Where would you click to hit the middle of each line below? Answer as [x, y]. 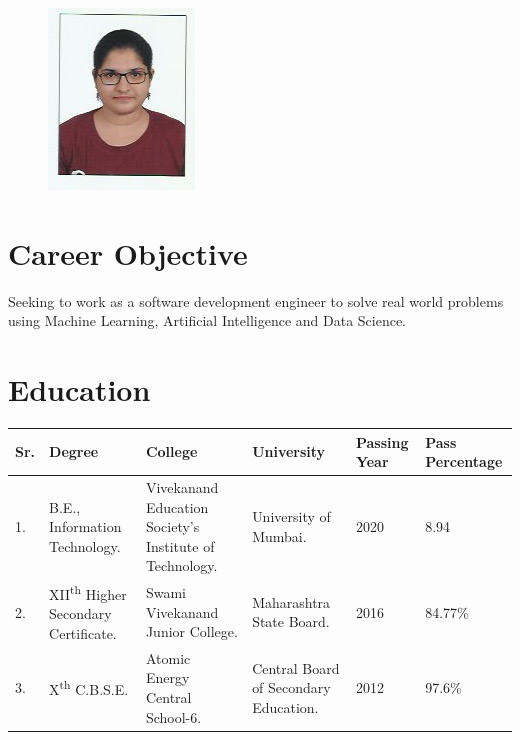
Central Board [296, 667]
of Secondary [291, 687]
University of [291, 516]
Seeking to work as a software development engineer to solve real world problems [256, 300]
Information [85, 526]
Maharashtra [291, 601]
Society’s [172, 526]
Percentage [464, 461]
